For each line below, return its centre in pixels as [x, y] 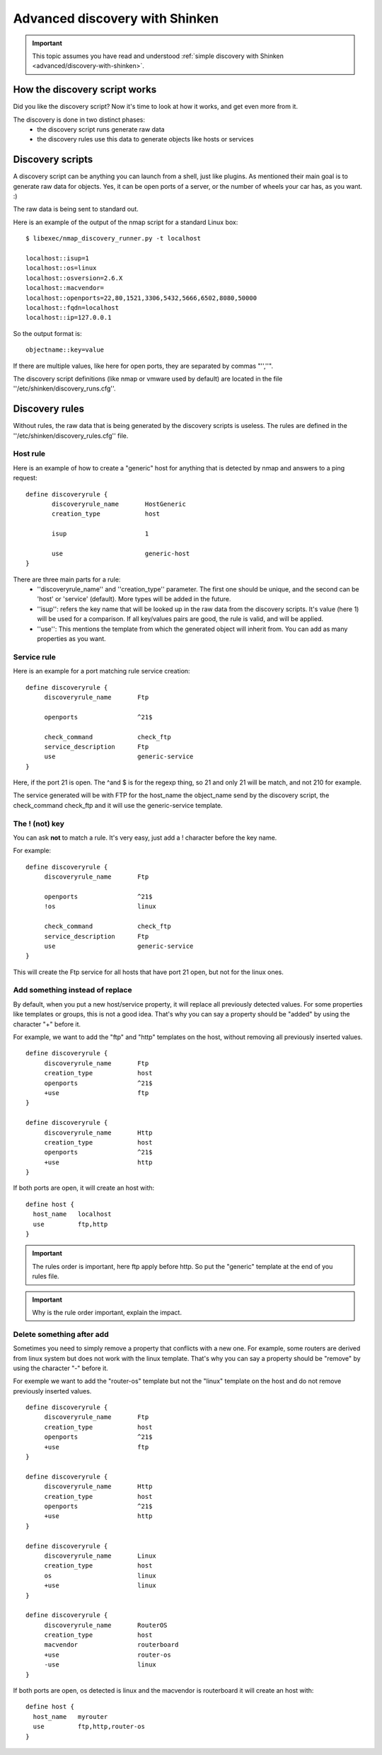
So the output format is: [48, 333]
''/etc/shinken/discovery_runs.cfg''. [64, 388]
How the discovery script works [85, 89]
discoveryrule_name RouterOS [106, 1625]
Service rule [34, 656]
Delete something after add [61, 1334]
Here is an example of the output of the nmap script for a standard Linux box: [126, 222]
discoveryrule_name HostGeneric [119, 504]
